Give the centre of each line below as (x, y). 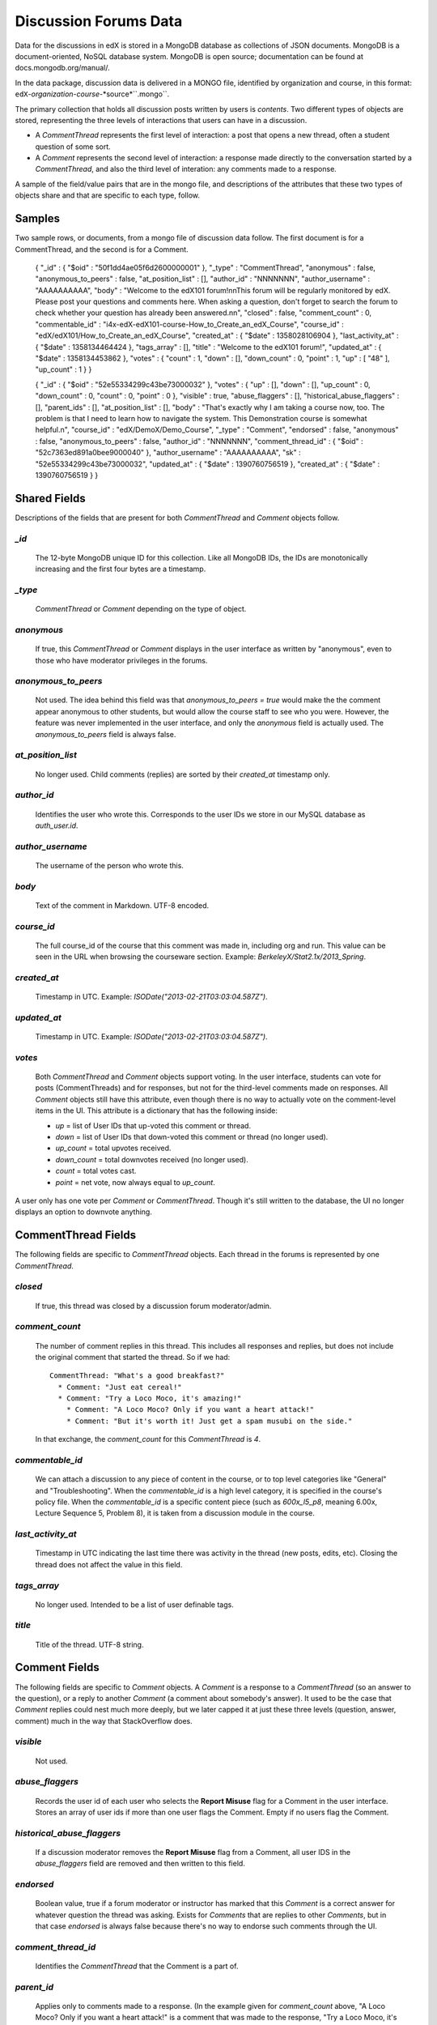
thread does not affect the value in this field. (109, 1564)
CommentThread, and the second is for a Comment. (102, 249)
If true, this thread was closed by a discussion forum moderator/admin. (153, 1306)
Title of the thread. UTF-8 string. (89, 1644)
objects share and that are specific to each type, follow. (107, 195)
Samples (38, 219)
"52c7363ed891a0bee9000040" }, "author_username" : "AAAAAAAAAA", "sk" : (168, 453)
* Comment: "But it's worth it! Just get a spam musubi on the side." (209, 1421)
